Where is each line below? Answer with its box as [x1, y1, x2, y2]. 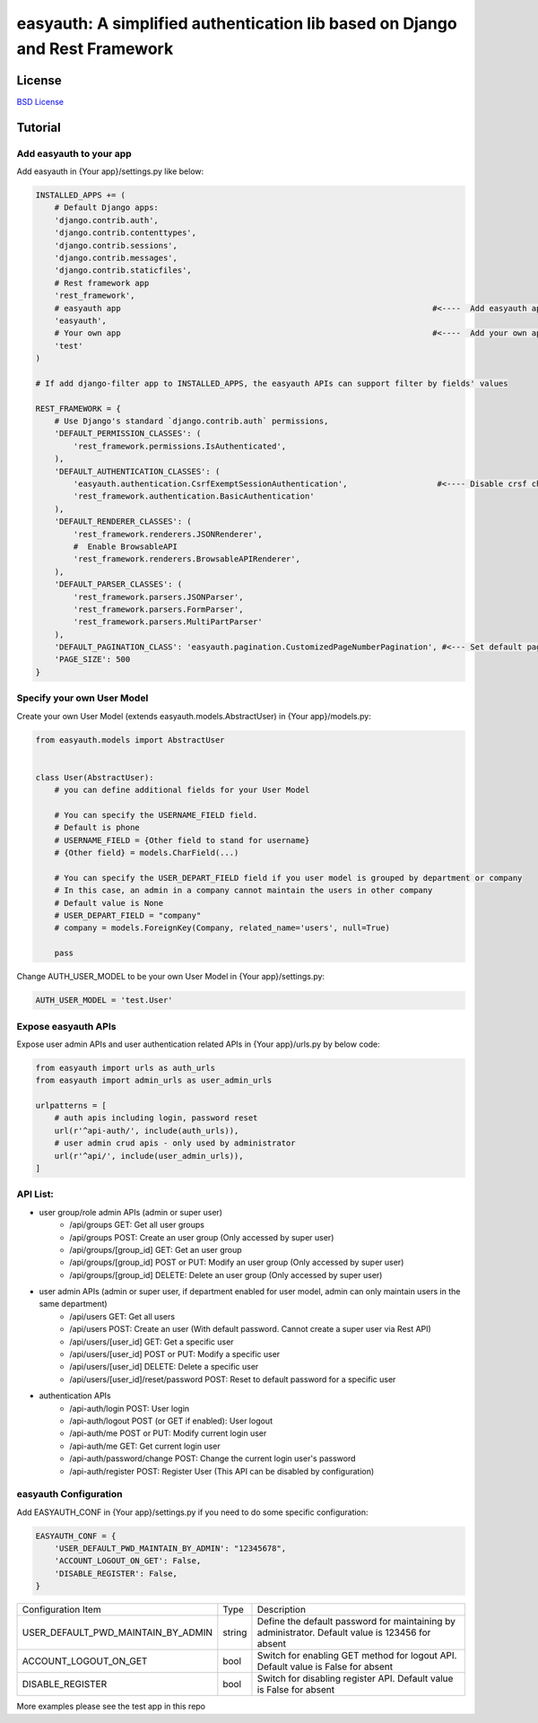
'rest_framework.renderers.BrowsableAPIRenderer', [73, 554, 300, 564]
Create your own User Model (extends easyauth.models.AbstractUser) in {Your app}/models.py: [16, 710, 371, 721]
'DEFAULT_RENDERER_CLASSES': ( [54, 517, 192, 526]
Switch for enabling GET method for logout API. [256, 1649, 457, 1662]
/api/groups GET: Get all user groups [69, 1220, 205, 1231]
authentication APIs [39, 1390, 111, 1401]
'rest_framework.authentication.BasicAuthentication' [73, 492, 315, 501]
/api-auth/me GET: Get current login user [69, 1440, 221, 1451]
